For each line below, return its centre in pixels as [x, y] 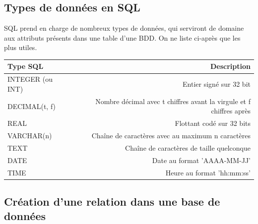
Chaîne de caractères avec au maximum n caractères [171, 136]
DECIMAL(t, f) [32, 106]
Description [230, 66]
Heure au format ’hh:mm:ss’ [208, 172]
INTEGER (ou [30, 79]
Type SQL [26, 66]
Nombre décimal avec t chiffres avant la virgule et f [173, 101]
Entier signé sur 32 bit [217, 84]
